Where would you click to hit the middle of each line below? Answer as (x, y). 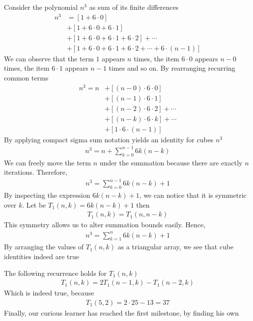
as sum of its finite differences (134, 7)
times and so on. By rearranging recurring (172, 68)
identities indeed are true (42, 256)
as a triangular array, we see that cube (176, 247)
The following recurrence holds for (56, 273)
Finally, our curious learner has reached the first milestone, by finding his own (122, 312)
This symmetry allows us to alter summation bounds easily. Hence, (105, 225)
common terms (26, 77)
